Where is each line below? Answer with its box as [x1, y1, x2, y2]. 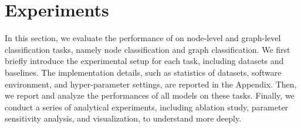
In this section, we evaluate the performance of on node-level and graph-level [5, 32, 281, 44]
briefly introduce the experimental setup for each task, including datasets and [5, 55, 284, 67]
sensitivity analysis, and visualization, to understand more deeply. [5, 112, 242, 124]
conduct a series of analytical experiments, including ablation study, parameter [5, 100, 289, 113]
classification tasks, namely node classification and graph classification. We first [5, 43, 290, 55]
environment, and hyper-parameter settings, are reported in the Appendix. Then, [5, 78, 297, 90]
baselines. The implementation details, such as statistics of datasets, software [5, 66, 282, 78]
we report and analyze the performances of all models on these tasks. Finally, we [5, 89, 295, 102]
